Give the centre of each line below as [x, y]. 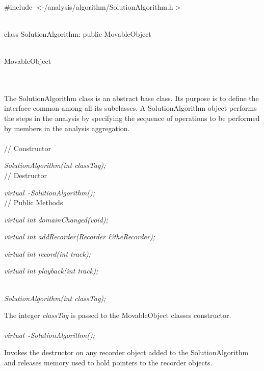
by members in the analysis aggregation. [67, 128]
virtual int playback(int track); [51, 271]
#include [18, 6]
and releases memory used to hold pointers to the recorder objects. [108, 362]
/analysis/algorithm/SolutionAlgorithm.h [109, 6]
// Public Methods [34, 202]
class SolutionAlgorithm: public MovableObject [78, 33]
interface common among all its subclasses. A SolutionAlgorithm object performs [130, 108]
